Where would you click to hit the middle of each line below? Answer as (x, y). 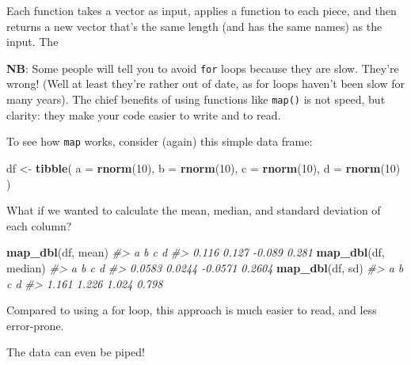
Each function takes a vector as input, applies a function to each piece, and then (202, 10)
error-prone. (35, 325)
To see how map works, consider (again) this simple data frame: (160, 141)
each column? (39, 225)
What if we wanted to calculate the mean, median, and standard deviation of (194, 210)
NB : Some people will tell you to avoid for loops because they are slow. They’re (203, 68)
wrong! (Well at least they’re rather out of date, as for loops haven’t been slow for (205, 84)
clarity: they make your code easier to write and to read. (144, 114)
